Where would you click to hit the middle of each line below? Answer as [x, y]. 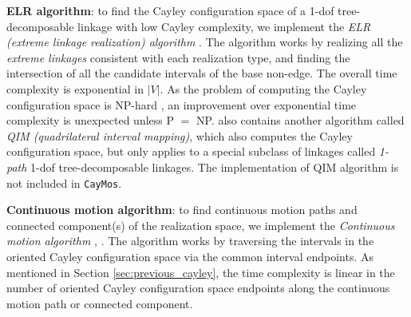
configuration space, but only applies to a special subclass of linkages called [191, 151]
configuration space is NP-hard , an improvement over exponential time [182, 104]
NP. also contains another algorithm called [300, 120]
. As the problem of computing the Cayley [263, 88]
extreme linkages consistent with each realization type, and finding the [178, 57]
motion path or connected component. [100, 303]
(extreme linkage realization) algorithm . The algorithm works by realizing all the [205, 42]
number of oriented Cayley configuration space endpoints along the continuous [198, 288]
